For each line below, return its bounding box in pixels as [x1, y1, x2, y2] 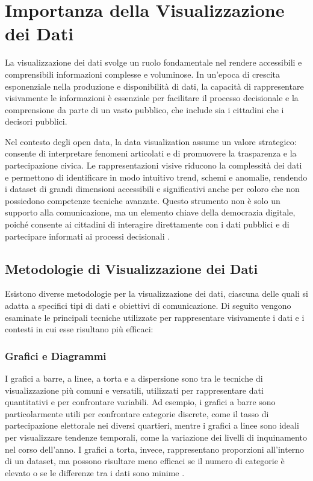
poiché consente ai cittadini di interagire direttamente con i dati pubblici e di [5, 218, 290, 231]
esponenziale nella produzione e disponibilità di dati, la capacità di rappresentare [5, 79, 304, 92]
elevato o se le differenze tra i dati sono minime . [5, 466, 185, 479]
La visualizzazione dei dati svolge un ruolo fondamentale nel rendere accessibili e [5, 56, 302, 69]
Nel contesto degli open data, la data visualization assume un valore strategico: [5, 135, 297, 147]
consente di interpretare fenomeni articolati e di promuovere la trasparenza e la [5, 147, 297, 160]
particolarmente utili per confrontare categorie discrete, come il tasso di [5, 407, 269, 420]
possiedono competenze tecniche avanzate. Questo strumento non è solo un [5, 194, 280, 206]
